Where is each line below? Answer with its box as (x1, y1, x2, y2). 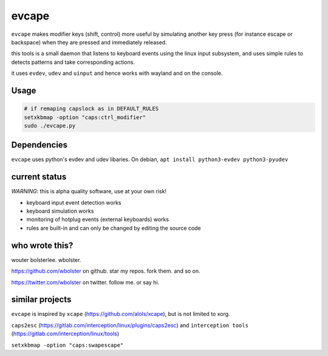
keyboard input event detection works (26, 199, 121, 206)
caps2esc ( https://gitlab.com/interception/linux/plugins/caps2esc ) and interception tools (11, 321, 249, 329)
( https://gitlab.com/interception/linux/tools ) (11, 330, 120, 337)
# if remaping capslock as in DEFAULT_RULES (24, 105, 159, 112)
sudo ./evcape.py (24, 122, 76, 129)
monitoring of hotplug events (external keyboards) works (26, 216, 169, 223)
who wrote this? (11, 240, 73, 250)
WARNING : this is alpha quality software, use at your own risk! (11, 188, 167, 195)
